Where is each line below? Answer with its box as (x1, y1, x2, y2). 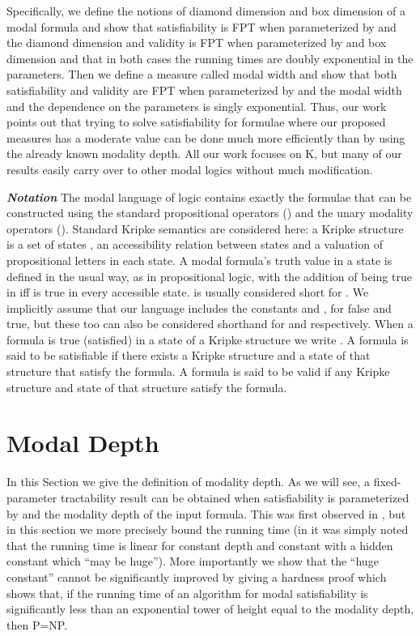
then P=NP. (6, 616, 68, 633)
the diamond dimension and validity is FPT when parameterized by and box (6, 34, 387, 51)
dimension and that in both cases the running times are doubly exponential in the (6, 49, 414, 66)
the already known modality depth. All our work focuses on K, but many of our (6, 145, 402, 162)
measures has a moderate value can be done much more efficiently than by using (6, 129, 405, 146)
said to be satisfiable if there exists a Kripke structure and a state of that (6, 347, 371, 364)
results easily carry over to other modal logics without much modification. (6, 160, 373, 177)
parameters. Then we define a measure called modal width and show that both (6, 66, 397, 83)
